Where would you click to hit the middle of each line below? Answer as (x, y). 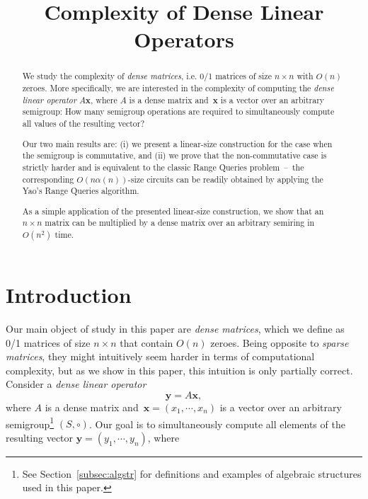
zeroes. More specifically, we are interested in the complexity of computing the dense (178, 88)
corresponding (48, 179)
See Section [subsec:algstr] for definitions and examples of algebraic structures (192, 473)
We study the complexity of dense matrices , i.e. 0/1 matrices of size (147, 76)
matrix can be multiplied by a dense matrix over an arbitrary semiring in (180, 223)
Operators (184, 39)
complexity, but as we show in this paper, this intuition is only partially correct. (179, 370)
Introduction (69, 295)
